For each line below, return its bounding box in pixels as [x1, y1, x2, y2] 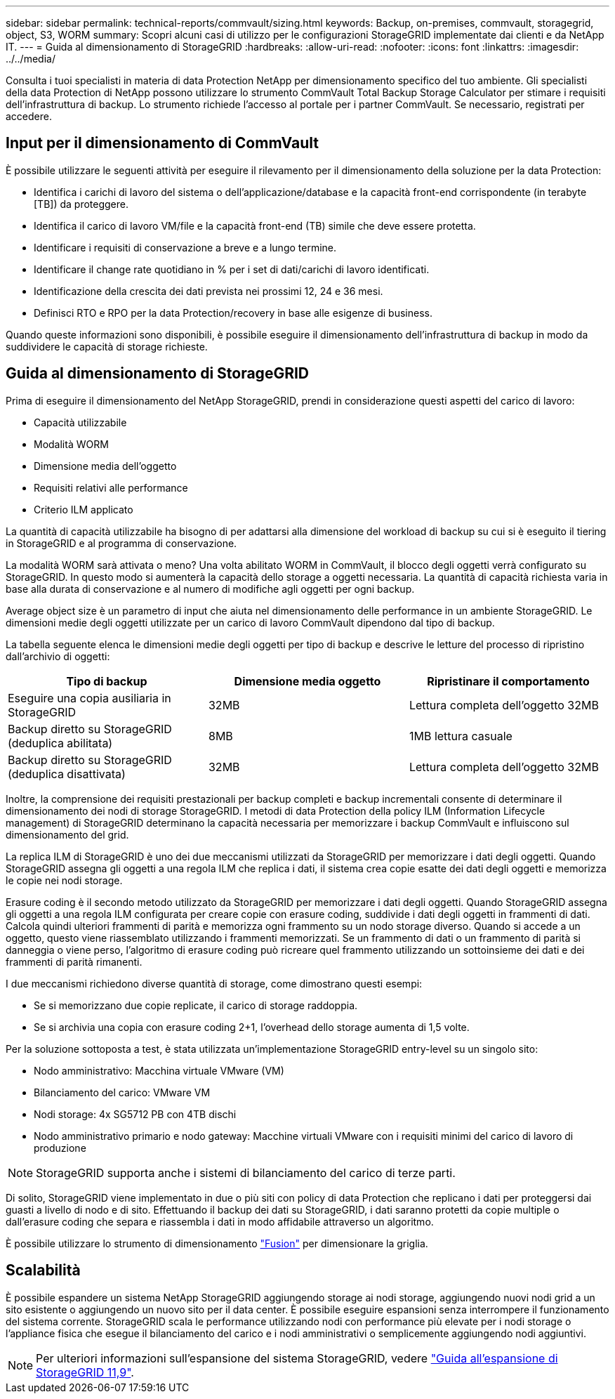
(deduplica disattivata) [8, 766, 126, 781]
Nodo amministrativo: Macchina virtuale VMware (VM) [34, 1064, 284, 1077]
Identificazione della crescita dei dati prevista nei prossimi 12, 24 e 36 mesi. [34, 284, 383, 297]
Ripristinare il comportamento [427, 674, 590, 688]
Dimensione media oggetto [234, 674, 381, 688]
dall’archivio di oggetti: [6, 650, 110, 662]
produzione [34, 1141, 86, 1154]
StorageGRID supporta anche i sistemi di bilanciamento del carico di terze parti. [36, 1165, 456, 1180]
